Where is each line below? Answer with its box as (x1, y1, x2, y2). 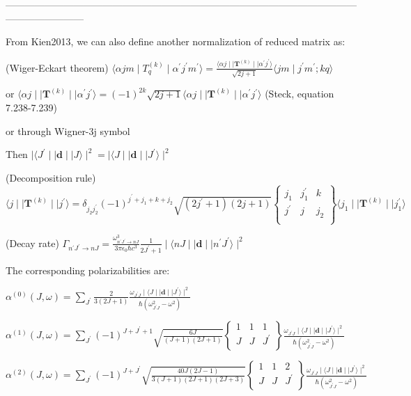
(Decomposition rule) (6, 170, 96, 184)
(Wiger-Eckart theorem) (6, 60, 109, 74)
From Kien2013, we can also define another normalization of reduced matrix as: (6, 34, 346, 49)
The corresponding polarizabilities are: (6, 262, 170, 277)
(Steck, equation (265, 86, 334, 101)
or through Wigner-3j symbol (6, 123, 130, 138)
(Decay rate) (6, 235, 59, 250)
